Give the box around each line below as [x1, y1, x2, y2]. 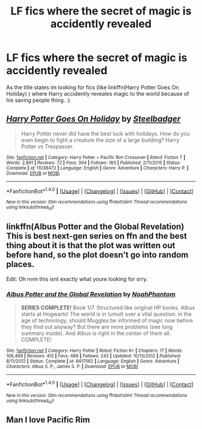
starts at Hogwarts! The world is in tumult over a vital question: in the [20, 310, 192, 318]
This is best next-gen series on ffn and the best [6, 231, 188, 242]
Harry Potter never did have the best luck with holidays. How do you [20, 130, 191, 137]
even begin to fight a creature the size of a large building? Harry [20, 136, 180, 143]
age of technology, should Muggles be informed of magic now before [20, 316, 194, 324]
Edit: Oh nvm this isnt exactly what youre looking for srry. [6, 275, 148, 283]
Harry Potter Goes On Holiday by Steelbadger [6, 114, 181, 124]
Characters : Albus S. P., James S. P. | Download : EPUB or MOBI [6, 363, 138, 369]
